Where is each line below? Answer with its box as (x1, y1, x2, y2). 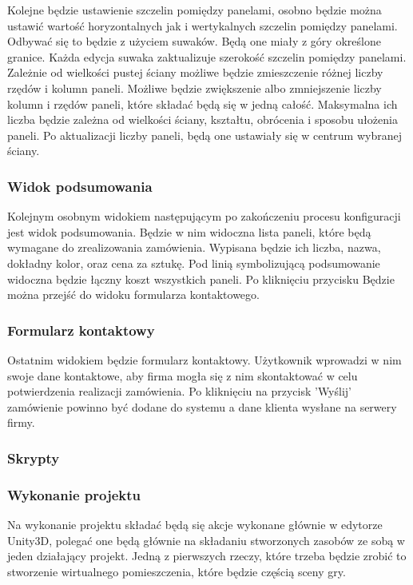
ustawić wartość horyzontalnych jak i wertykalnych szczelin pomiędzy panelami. (7, 17, 398, 34)
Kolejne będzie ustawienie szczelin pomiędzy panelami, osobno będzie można (7, 2, 382, 18)
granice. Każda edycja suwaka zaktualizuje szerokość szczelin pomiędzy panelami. (7, 48, 407, 65)
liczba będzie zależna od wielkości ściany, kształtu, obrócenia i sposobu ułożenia (7, 111, 398, 128)
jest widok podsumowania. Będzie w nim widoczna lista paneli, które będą (7, 223, 371, 240)
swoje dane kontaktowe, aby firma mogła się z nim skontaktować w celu (7, 367, 358, 384)
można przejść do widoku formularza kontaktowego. (7, 286, 260, 303)
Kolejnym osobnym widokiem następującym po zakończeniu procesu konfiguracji (7, 208, 401, 225)
